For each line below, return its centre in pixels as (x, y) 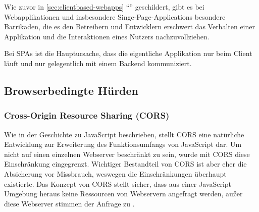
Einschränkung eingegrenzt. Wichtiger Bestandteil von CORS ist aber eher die (125, 164)
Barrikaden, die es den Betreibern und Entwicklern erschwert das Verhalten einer (129, 26)
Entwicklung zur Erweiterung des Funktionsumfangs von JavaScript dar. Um (123, 144)
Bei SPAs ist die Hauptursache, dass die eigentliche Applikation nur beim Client (128, 53)
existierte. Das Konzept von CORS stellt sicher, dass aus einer (100, 183)
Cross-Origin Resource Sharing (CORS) (87, 115)
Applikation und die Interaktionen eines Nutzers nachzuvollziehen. (107, 36)
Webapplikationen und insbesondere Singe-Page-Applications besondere (115, 16)
